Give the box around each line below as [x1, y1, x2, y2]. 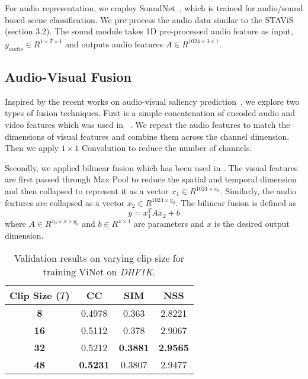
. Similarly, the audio [220, 185, 297, 197]
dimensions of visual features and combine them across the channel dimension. [5, 130, 290, 142]
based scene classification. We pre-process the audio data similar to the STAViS [5, 13, 294, 25]
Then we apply [5, 142, 59, 154]
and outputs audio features [65, 37, 163, 50]
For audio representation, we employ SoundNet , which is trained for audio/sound [5, 2, 303, 14]
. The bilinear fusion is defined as [175, 196, 297, 208]
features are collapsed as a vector [5, 196, 125, 208]
